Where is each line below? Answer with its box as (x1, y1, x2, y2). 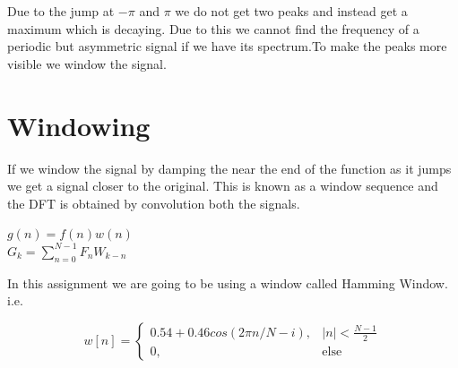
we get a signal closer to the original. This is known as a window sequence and (7, 176, 438, 195)
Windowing (7, 107, 151, 143)
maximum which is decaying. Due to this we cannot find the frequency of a (7, 19, 419, 38)
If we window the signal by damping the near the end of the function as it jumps (7, 158, 452, 177)
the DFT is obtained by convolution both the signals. (7, 193, 300, 212)
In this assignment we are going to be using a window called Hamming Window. (7, 273, 448, 292)
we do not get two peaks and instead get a (175, 2, 408, 20)
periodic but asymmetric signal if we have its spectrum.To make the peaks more (7, 37, 447, 56)
